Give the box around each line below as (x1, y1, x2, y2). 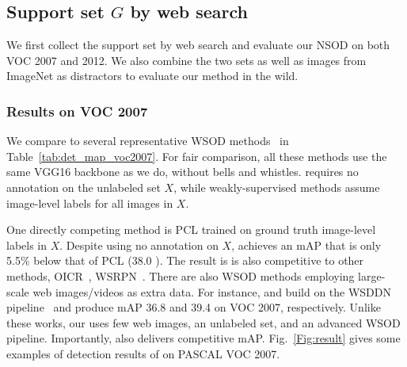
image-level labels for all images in (6, 194, 173, 211)
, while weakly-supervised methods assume (173, 178, 380, 195)
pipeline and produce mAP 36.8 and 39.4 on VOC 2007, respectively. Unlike (6, 299, 381, 315)
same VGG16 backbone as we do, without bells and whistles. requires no (6, 163, 359, 180)
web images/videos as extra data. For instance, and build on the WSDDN (32, 283, 391, 300)
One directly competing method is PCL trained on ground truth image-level (6, 221, 376, 238)
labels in (6, 236, 48, 253)
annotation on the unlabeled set (6, 178, 161, 195)
